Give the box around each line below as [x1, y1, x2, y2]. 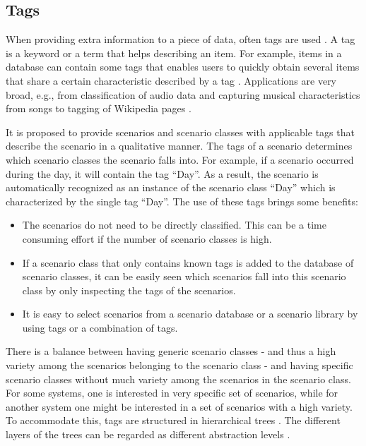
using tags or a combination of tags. [22, 320, 178, 334]
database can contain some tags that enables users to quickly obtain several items [6, 59, 360, 74]
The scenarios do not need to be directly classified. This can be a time [22, 217, 326, 232]
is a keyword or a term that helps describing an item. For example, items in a [6, 45, 342, 60]
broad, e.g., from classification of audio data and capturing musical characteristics [6, 87, 360, 102]
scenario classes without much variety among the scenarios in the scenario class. [6, 371, 351, 386]
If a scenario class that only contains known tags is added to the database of [22, 255, 354, 270]
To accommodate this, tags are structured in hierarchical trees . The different [6, 413, 341, 428]
